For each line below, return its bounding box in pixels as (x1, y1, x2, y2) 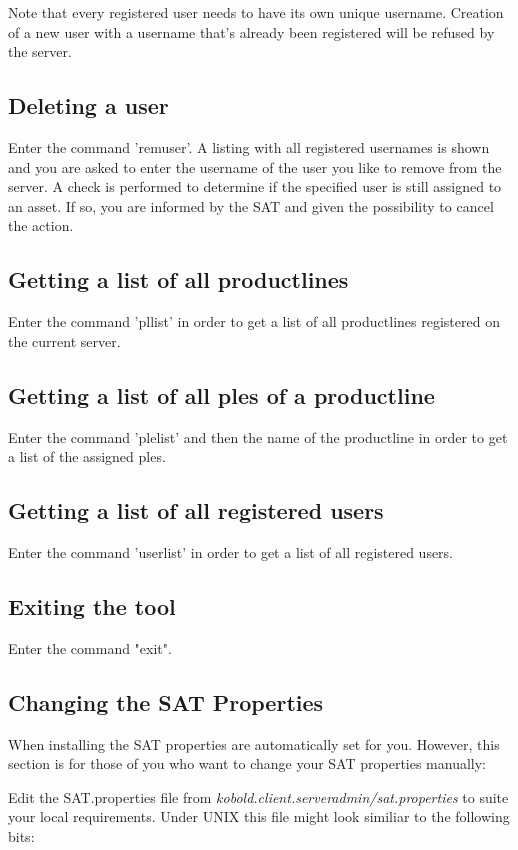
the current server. (8, 330, 121, 351)
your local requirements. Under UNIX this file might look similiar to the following (8, 806, 510, 827)
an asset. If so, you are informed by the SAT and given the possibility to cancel (8, 195, 494, 216)
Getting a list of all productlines (8, 264, 349, 295)
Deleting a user (8, 90, 169, 121)
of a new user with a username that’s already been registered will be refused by (8, 21, 495, 42)
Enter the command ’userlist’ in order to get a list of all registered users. (8, 541, 454, 562)
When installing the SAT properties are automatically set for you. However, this (8, 733, 500, 754)
